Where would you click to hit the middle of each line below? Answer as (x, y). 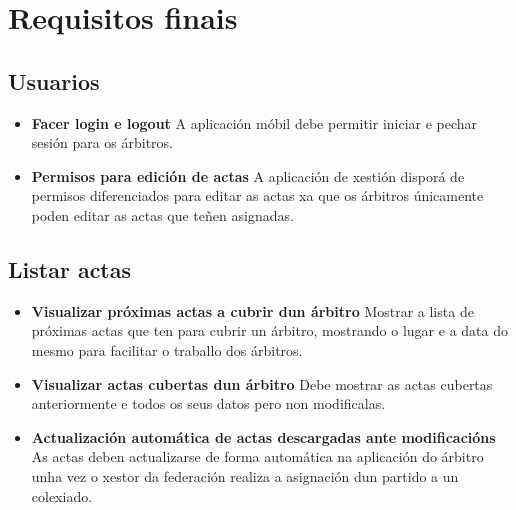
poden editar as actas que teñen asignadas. (162, 214)
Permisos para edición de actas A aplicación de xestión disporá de (248, 175)
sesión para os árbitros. (102, 142)
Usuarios (54, 80)
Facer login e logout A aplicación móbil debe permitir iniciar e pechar (254, 122)
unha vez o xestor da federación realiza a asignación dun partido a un (245, 475)
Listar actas (70, 268)
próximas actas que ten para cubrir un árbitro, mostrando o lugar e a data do (269, 330)
